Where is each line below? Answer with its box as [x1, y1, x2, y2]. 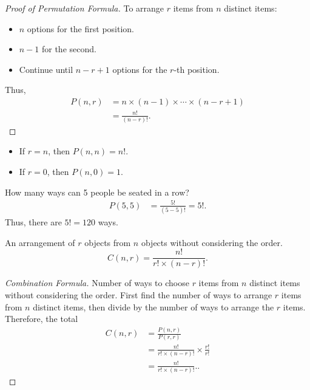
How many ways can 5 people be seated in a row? [5, 185, 189, 198]
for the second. [41, 43, 96, 55]
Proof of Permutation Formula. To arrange [5, 2, 164, 14]
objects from [84, 236, 131, 248]
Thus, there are [5, 216, 62, 228]
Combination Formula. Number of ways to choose [5, 276, 189, 289]
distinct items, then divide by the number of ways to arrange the [33, 300, 274, 313]
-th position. [174, 63, 220, 75]
